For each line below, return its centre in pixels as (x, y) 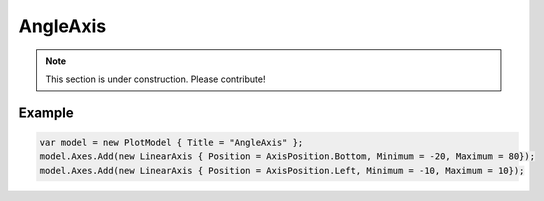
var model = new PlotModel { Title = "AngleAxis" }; (171, 142)
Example (46, 112)
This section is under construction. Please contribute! (155, 79)
